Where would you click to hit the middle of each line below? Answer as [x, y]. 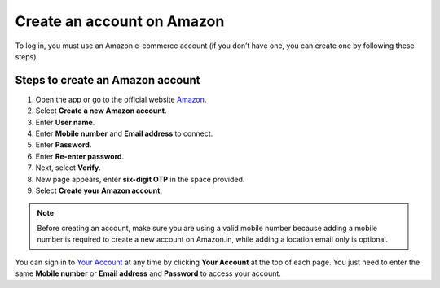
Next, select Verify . [68, 168]
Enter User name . [65, 122]
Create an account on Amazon [120, 21]
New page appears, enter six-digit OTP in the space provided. [140, 179]
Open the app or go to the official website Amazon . [121, 99]
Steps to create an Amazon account [108, 80]
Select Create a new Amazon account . [101, 111]
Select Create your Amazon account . [99, 190]
